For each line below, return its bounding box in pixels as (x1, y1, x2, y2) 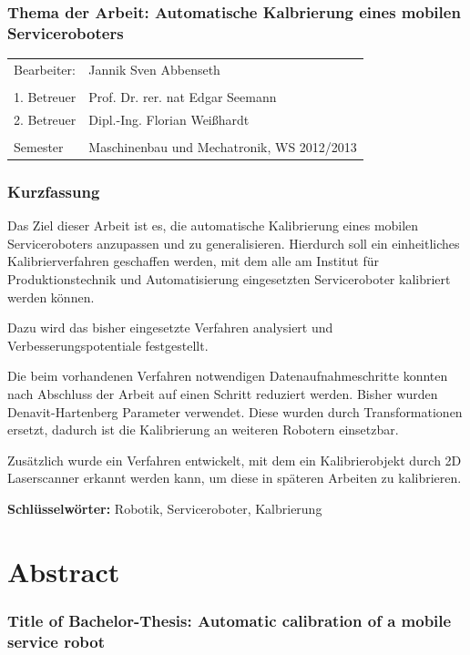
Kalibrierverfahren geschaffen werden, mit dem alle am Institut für (7, 251, 379, 271)
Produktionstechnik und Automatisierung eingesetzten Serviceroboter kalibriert (7, 270, 451, 289)
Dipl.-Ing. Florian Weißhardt (88, 109, 250, 128)
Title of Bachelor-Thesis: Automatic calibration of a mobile (7, 609, 452, 631)
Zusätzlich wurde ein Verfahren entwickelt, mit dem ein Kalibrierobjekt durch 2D (7, 450, 462, 469)
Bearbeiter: (14, 59, 76, 78)
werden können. (7, 287, 95, 306)
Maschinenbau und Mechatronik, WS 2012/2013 (88, 137, 357, 156)
